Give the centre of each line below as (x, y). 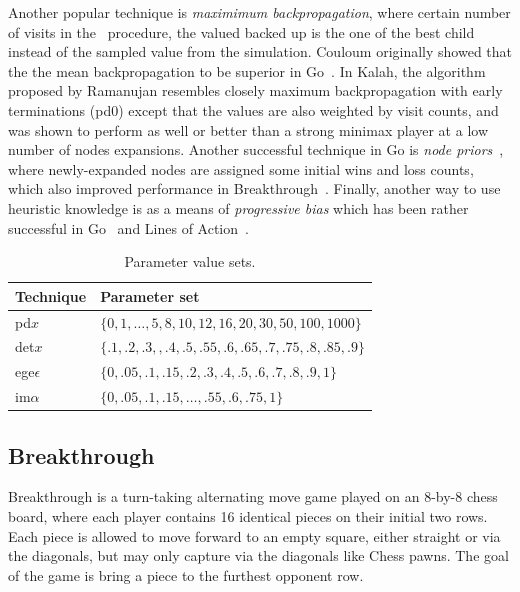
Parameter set (150, 295)
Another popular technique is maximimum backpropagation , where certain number (259, 12)
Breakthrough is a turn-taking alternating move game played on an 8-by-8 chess (253, 496)
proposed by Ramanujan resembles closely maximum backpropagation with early (255, 90)
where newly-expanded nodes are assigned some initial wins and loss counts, (241, 168)
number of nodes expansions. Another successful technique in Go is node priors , (256, 149)
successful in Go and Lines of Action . (128, 227)
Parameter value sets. (190, 261)
